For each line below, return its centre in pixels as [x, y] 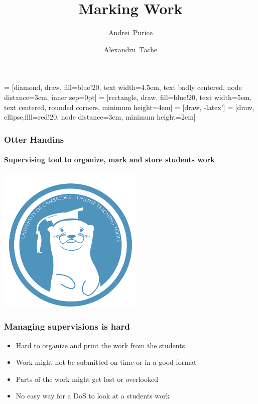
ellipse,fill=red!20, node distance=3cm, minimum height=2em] [100, 117]
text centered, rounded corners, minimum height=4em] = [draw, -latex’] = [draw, [129, 107]
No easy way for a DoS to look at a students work [93, 396]
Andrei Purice [131, 32]
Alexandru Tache [131, 49]
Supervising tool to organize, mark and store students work [109, 160]
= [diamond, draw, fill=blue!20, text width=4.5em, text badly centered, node [123, 87]
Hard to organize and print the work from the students [100, 345]
